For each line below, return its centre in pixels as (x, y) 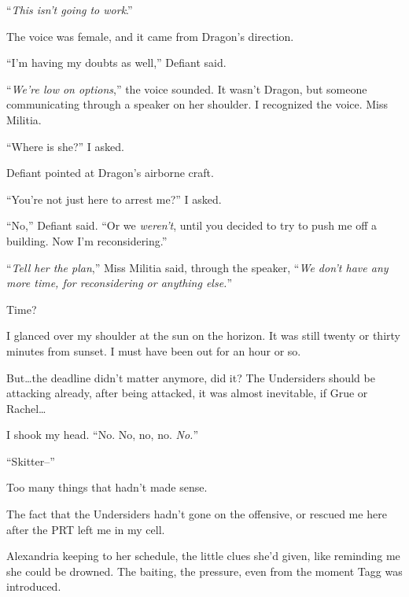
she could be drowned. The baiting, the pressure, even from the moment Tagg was (204, 571)
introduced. (34, 586)
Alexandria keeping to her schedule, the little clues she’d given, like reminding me (203, 556)
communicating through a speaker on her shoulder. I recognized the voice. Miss (197, 104)
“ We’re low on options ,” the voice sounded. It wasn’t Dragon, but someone (187, 88)
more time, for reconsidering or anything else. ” (120, 283)
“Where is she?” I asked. (65, 146)
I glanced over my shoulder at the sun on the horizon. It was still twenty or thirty (203, 335)
